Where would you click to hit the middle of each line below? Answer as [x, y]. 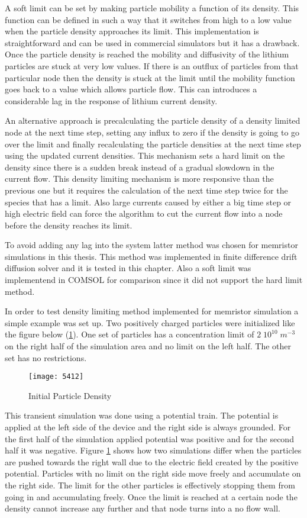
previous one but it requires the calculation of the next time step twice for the [146, 190]
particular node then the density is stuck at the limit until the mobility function [150, 77]
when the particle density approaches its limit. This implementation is [132, 31]
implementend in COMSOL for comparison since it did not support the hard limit [154, 280]
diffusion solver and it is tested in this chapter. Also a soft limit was [128, 268]
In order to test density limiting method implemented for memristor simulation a [152, 311]
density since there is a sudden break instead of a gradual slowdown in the [140, 167]
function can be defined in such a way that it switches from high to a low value [148, 19]
